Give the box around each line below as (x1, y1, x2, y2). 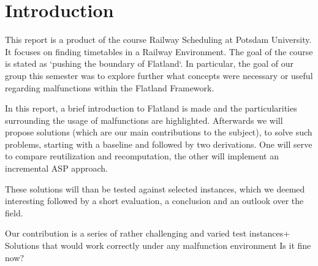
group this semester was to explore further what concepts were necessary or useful (5, 69, 313, 82)
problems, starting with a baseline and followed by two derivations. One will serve (5, 137, 312, 150)
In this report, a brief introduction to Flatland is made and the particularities (5, 102, 297, 115)
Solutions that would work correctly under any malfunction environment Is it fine (5, 239, 311, 252)
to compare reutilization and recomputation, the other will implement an (5, 150, 279, 162)
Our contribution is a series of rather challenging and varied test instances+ (5, 227, 290, 240)
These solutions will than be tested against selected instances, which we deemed (5, 182, 305, 195)
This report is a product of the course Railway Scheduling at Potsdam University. (5, 33, 312, 46)
